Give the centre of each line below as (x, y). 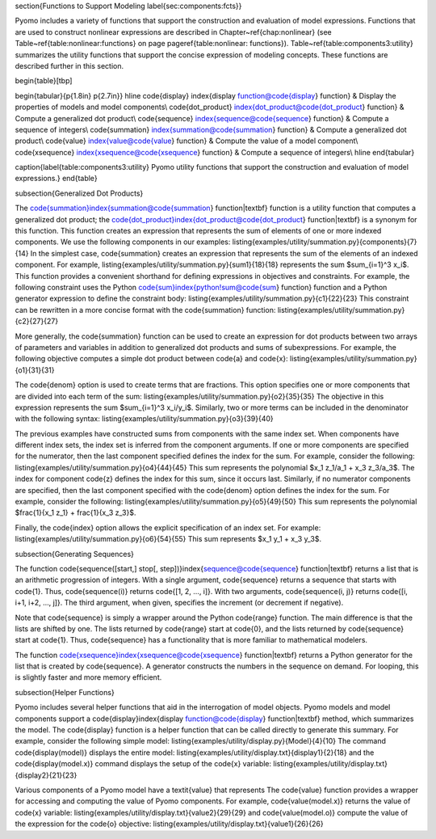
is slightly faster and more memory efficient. (88, 677)
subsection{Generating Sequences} (75, 554)
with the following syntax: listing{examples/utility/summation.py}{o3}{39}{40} (144, 419)
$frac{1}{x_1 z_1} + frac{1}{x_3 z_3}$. (75, 512)
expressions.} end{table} (56, 179)
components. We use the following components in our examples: (123, 242)
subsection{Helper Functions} (65, 692)
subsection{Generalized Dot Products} (79, 193)
